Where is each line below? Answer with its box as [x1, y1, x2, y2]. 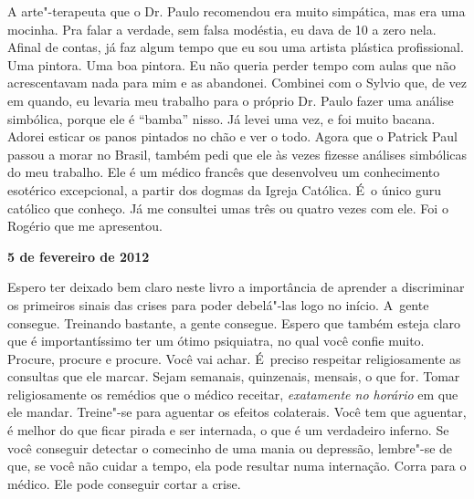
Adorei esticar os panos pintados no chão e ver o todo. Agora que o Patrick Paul [7, 127, 458, 146]
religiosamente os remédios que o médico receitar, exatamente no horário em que [7, 384, 458, 403]
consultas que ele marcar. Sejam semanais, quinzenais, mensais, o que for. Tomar [7, 367, 460, 386]
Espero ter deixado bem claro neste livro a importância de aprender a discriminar [7, 277, 465, 296]
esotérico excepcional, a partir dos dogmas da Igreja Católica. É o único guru [7, 180, 442, 199]
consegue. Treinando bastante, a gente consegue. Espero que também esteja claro [7, 313, 461, 332]
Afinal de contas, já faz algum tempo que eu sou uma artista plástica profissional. [7, 37, 464, 57]
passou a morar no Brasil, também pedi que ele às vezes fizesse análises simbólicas [7, 144, 468, 163]
